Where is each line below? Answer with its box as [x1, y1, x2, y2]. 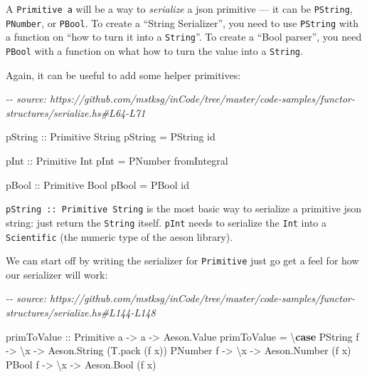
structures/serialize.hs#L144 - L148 [6, 305, 156, 319]
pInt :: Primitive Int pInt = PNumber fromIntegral [6, 153, 228, 167]
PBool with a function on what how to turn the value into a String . [6, 43, 303, 58]
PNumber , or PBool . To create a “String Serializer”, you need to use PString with [6, 15, 359, 30]
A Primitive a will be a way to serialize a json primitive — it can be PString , [6, 1, 353, 16]
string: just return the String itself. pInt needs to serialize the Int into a [6, 215, 327, 229]
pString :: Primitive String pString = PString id [6, 129, 216, 144]
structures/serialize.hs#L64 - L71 [6, 105, 146, 120]
